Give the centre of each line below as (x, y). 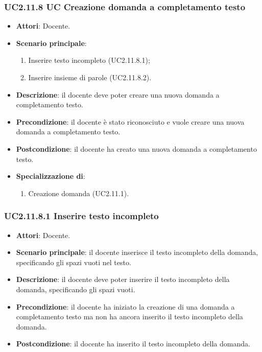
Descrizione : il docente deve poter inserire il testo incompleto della (123, 279)
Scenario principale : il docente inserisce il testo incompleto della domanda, (137, 252)
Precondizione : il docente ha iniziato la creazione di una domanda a (125, 306)
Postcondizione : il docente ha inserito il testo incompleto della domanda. (133, 344)
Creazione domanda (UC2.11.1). (79, 193)
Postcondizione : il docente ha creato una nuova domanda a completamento (136, 148)
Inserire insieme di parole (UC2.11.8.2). (90, 77)
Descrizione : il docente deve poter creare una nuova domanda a (118, 94)
